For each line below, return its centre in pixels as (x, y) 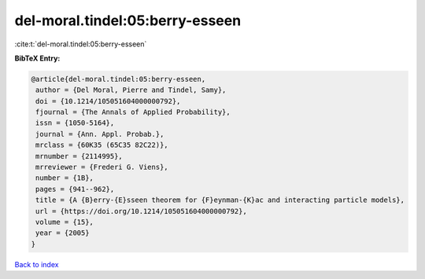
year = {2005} (63, 233)
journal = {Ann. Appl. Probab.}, (100, 134)
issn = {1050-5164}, (75, 123)
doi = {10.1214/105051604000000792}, (108, 101)
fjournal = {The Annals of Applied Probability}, (133, 112)
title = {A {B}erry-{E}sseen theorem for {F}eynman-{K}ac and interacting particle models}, (220, 200)
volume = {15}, (65, 222)
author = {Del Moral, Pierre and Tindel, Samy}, (131, 90)
